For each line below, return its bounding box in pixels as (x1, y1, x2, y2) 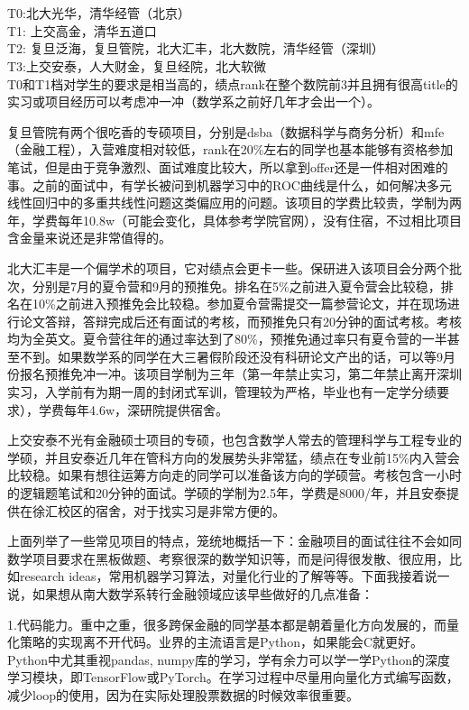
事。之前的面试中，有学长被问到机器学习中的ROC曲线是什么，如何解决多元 (7, 175, 452, 194)
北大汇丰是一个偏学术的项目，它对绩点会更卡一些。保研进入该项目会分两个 (7, 258, 449, 277)
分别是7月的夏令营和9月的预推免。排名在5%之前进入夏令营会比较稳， (32, 276, 441, 295)
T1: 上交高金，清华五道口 (7, 21, 157, 40)
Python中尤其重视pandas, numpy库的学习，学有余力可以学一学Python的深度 (7, 650, 450, 669)
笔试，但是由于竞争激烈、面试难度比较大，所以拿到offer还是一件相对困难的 (7, 157, 448, 176)
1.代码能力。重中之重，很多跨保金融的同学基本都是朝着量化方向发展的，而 (7, 614, 446, 633)
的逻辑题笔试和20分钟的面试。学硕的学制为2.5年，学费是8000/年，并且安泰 (7, 484, 446, 503)
